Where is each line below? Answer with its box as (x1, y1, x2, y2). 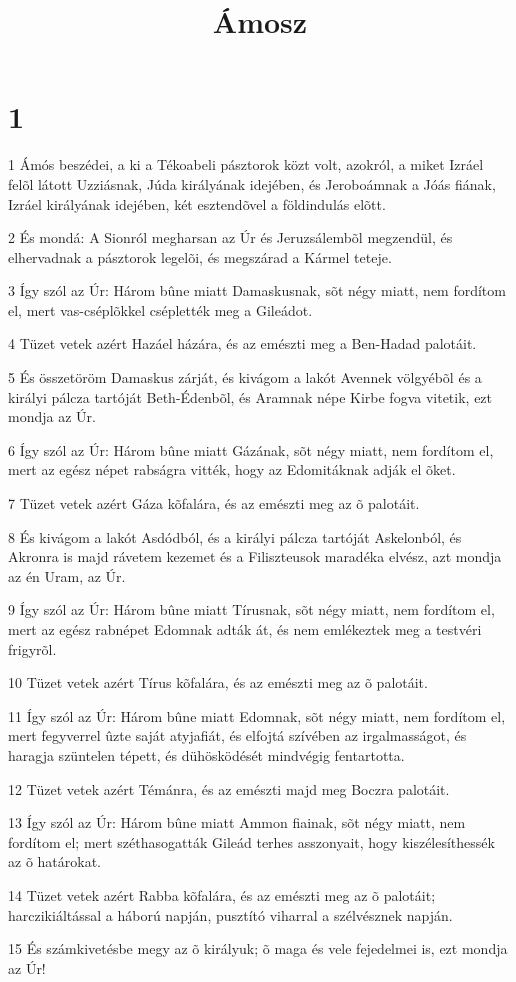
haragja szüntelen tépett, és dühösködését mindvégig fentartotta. (8, 744, 405, 765)
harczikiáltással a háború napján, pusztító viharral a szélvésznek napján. (8, 904, 453, 925)
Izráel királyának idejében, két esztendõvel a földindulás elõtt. (8, 193, 386, 214)
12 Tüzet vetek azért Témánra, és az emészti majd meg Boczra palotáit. (8, 778, 450, 799)
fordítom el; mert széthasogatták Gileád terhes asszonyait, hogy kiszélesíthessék (8, 831, 495, 852)
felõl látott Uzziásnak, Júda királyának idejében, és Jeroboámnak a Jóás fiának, (8, 173, 496, 194)
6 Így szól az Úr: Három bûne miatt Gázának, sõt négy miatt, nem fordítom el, (8, 439, 494, 460)
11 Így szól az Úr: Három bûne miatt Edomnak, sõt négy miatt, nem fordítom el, (8, 705, 506, 726)
